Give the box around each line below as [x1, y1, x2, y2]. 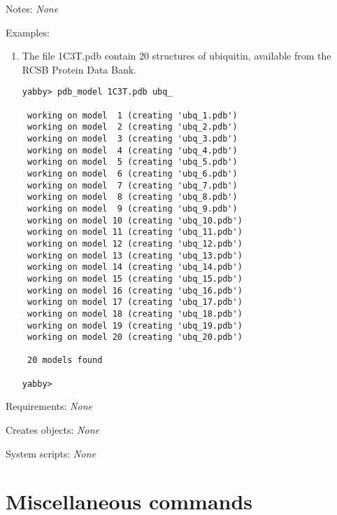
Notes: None [6, 1, 59, 15]
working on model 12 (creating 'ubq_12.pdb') [27, 238, 243, 249]
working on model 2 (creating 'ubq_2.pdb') [27, 122, 238, 132]
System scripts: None [6, 446, 96, 460]
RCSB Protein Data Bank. [22, 62, 136, 76]
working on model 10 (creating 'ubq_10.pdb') [27, 215, 243, 226]
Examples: [6, 25, 50, 39]
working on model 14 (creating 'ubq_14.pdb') [27, 262, 243, 273]
